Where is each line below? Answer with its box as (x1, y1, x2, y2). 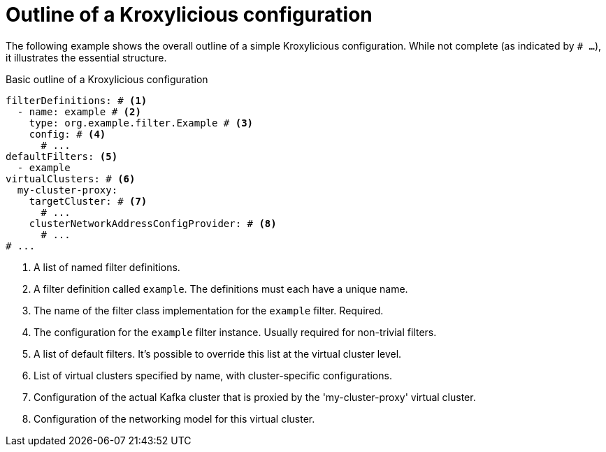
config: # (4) (29, 128, 106, 140)
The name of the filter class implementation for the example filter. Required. (34, 304, 384, 316)
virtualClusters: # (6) (6, 173, 136, 184)
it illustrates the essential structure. (6, 51, 167, 64)
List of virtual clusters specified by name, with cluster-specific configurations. (34, 369, 392, 381)
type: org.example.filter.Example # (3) (29, 117, 254, 129)
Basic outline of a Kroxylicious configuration (6, 73, 208, 85)
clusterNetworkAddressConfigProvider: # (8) (29, 217, 277, 229)
